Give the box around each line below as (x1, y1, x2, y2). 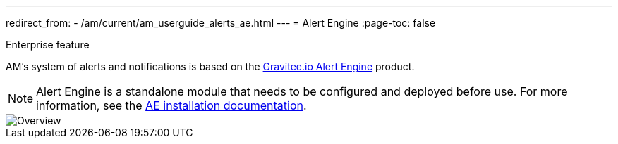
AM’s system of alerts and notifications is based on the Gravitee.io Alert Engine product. (6, 60, 415, 72)
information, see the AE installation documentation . (36, 98, 307, 112)
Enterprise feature (6, 39, 90, 51)
